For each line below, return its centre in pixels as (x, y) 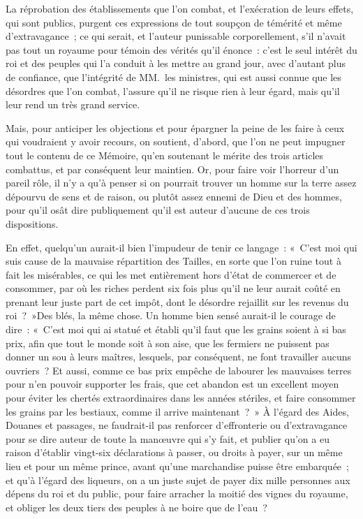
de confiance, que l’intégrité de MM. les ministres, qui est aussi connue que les (173, 76)
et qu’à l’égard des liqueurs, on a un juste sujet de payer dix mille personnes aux (178, 480)
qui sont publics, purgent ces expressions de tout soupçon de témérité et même (174, 22)
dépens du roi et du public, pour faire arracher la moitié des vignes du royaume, (177, 494)
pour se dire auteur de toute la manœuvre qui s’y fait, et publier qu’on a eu (168, 438)
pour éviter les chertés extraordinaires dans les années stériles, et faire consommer (181, 398)
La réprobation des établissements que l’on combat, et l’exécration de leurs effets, (180, 8)
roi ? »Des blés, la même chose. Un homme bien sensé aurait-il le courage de (171, 315)
